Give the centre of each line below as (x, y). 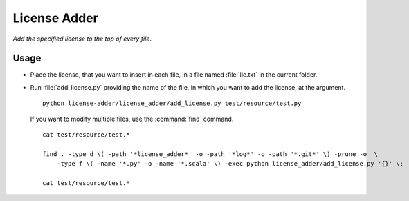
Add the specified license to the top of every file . (82, 39)
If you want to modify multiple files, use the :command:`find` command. (132, 119)
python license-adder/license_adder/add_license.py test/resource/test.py (172, 103)
